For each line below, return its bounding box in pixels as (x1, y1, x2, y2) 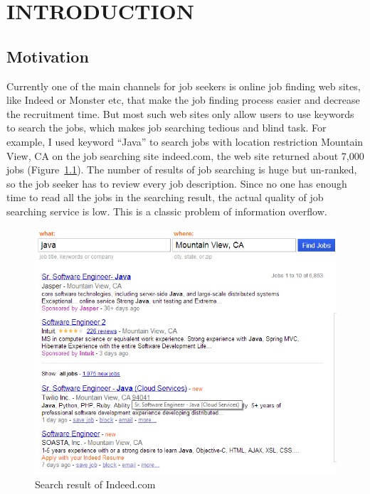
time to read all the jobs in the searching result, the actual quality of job (6, 190, 324, 205)
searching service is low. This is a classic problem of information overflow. (6, 203, 327, 218)
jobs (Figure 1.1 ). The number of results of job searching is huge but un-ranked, (6, 162, 357, 177)
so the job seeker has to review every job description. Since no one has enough (6, 176, 347, 190)
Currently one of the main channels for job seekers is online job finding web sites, (6, 78, 361, 93)
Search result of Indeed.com (35, 476, 156, 491)
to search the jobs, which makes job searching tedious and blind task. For (6, 120, 327, 135)
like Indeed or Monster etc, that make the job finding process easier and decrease (6, 92, 360, 107)
